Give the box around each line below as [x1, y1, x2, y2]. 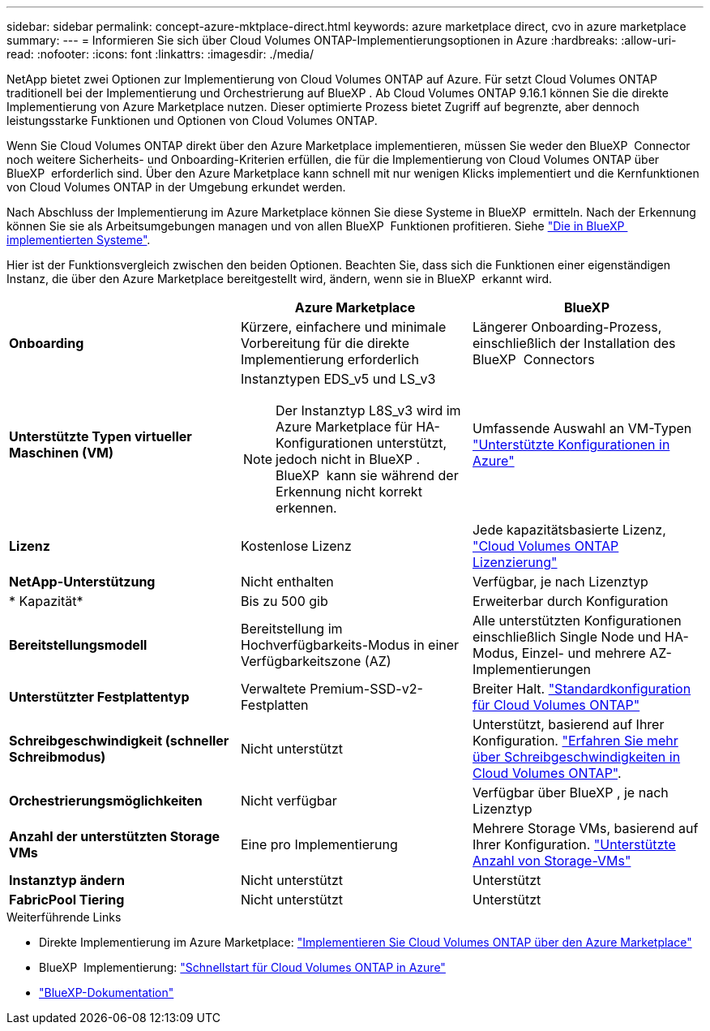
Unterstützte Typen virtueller [9, 428, 192, 445]
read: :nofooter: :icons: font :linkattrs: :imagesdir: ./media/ [6, 47, 314, 61]
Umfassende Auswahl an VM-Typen [472, 420, 692, 436]
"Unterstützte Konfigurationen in [472, 436, 670, 453]
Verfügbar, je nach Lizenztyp [472, 573, 648, 590]
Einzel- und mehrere [521, 645, 646, 661]
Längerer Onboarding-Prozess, [472, 319, 662, 335]
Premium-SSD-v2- [310, 681, 423, 697]
